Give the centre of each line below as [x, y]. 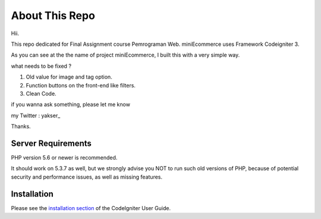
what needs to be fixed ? [41, 66]
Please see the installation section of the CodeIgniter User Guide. [91, 208]
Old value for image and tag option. [69, 77]
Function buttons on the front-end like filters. [81, 85]
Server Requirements [51, 143]
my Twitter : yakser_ [36, 115]
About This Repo [53, 15]
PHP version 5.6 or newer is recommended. [64, 157]
